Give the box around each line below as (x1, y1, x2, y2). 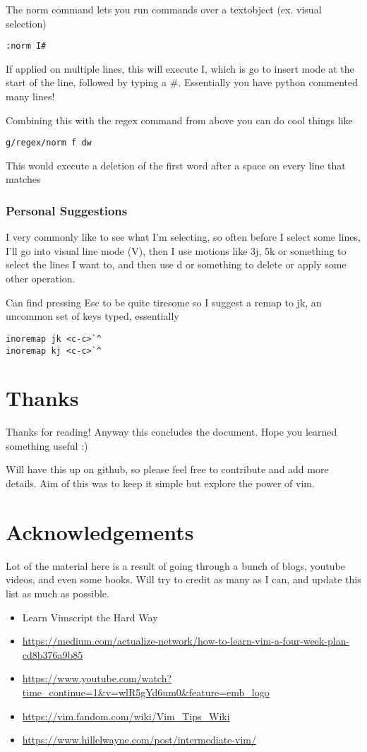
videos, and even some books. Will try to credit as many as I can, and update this (6, 572, 361, 587)
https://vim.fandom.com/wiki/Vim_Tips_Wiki (22, 708, 230, 723)
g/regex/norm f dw (6, 138, 92, 148)
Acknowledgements (6, 517, 194, 546)
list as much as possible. (6, 585, 109, 600)
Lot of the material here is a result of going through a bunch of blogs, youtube (6, 558, 345, 573)
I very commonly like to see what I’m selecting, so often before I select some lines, (6, 229, 361, 244)
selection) (6, 16, 47, 30)
